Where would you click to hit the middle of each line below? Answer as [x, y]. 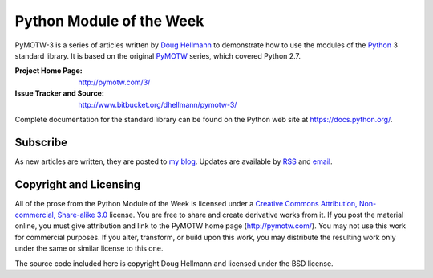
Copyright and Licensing [78, 184]
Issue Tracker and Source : [59, 93]
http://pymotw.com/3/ [114, 82]
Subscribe [41, 142]
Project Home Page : [49, 71]
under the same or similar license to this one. [89, 248]
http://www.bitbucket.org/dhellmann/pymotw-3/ [158, 104]
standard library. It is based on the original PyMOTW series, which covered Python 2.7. [158, 55]
